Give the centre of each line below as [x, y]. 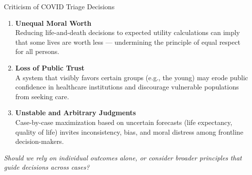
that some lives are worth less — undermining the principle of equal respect [128, 42]
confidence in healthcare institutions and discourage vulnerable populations [127, 87]
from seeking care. [42, 96]
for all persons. [37, 51]
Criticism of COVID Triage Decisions [59, 6]
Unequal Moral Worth [53, 23]
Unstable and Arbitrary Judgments [76, 113]
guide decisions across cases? [47, 167]
